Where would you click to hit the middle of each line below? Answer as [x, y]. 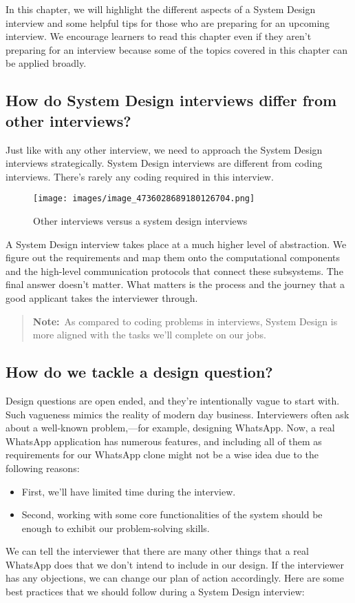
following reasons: [43, 468]
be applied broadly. [46, 63]
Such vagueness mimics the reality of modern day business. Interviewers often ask [177, 414]
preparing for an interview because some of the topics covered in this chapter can [177, 49]
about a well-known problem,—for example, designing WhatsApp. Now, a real [170, 428]
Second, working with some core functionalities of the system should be [172, 514]
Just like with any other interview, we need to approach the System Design [164, 149]
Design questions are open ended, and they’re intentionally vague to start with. [173, 400]
